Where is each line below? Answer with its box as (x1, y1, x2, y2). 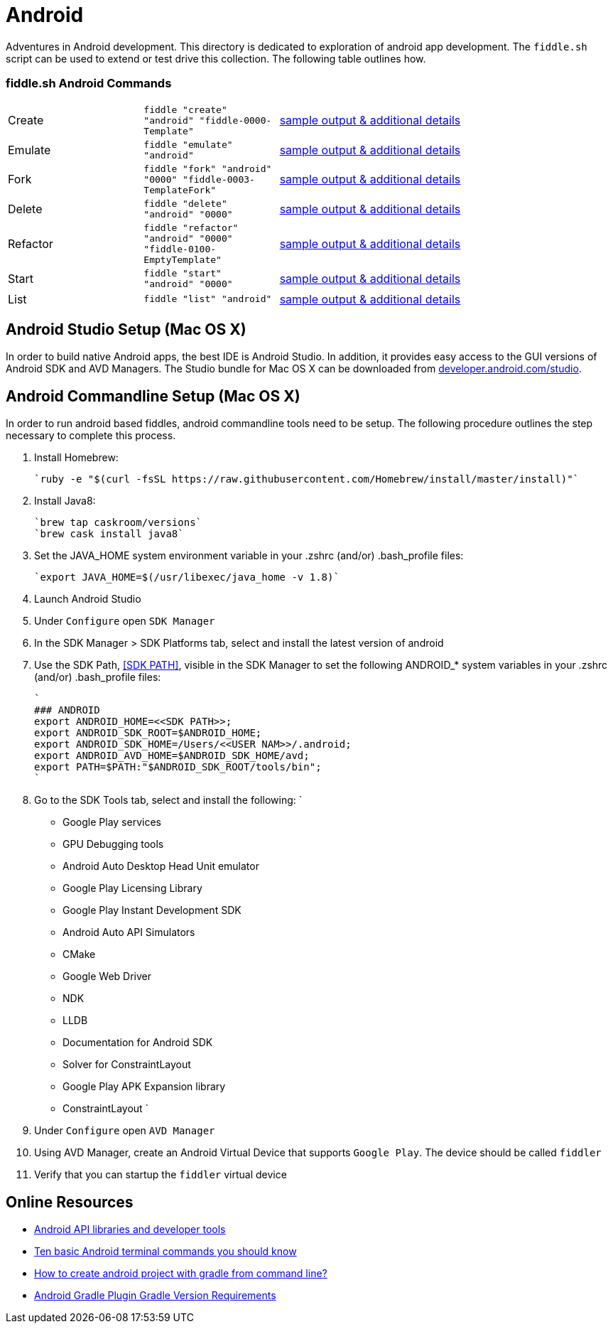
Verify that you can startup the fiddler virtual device (34, 1168, 287, 1181)
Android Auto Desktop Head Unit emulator (63, 860, 259, 873)
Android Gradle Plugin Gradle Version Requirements (34, 1289, 276, 1302)
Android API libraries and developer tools (34, 1223, 226, 1236)
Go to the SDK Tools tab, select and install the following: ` (34, 794, 303, 807)
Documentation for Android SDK (63, 1036, 213, 1049)
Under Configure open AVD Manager (34, 1124, 215, 1137)
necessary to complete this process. (6, 429, 176, 442)
